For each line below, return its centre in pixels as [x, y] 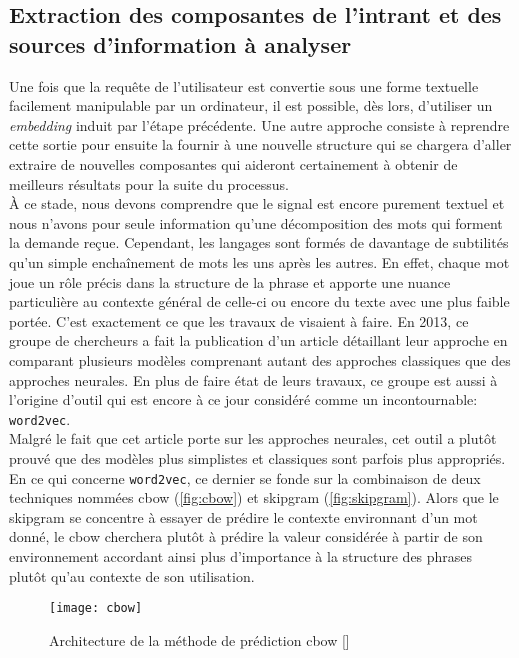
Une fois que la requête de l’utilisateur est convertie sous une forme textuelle [244, 85]
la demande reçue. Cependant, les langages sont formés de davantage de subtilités [259, 242]
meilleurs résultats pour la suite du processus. [149, 183]
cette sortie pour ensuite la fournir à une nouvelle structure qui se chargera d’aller [260, 144]
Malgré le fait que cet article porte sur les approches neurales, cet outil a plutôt [253, 438]
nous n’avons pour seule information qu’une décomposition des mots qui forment [256, 222]
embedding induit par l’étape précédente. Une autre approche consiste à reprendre [259, 124]
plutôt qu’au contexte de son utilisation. [132, 575]
